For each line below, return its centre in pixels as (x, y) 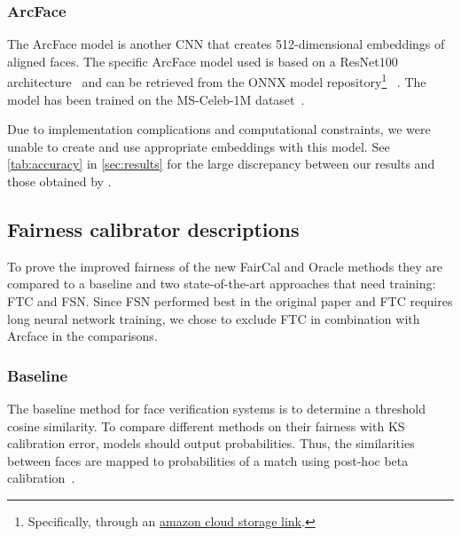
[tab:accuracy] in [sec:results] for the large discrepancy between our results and (221, 164)
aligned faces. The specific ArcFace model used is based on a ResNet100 (203, 61)
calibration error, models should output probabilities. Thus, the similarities (211, 443)
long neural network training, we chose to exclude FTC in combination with (214, 318)
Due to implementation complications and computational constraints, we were (219, 129)
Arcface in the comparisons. (82, 336)
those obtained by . (59, 181)
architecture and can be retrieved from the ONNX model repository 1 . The (217, 81)
